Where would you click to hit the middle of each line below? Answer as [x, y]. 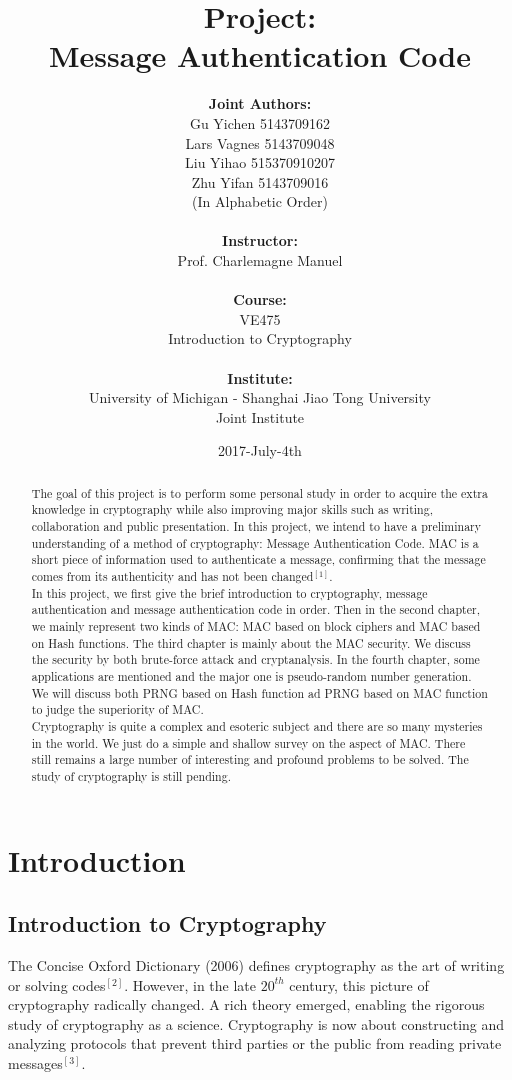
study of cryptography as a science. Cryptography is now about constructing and [256, 1023]
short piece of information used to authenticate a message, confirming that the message [258, 559]
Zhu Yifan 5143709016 [260, 181]
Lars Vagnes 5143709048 [260, 142]
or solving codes [57, 984]
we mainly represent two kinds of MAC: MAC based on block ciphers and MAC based [256, 626]
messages [35, 1062]
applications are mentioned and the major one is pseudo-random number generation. [251, 676]
